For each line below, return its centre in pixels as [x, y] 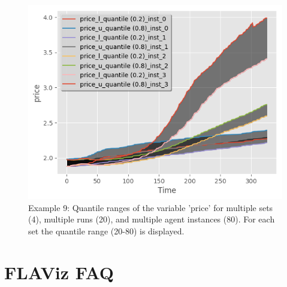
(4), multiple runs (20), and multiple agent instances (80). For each [152, 219]
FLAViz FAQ [59, 272]
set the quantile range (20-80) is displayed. [106, 230]
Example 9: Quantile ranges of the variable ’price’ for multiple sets [151, 207]
